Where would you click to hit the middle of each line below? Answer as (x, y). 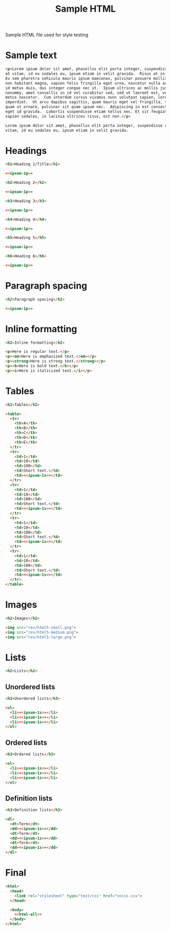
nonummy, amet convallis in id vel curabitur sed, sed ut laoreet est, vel (87, 93)
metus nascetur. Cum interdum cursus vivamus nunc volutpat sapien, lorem (87, 97)
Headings (26, 150)
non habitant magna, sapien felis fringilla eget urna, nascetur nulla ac (86, 83)
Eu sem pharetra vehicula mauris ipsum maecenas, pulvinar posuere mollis (86, 78)
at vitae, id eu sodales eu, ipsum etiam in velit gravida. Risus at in (85, 74)
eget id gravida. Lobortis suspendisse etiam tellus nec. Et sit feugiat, (87, 112)
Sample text (31, 55)
